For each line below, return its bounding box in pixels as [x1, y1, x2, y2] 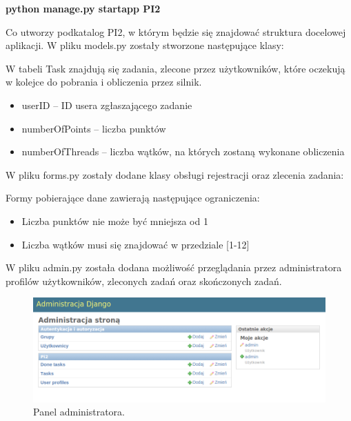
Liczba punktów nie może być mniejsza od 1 [21, 213, 208, 228]
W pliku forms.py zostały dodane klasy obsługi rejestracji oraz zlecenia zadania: [6, 167, 344, 182]
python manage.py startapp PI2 [6, 1, 161, 15]
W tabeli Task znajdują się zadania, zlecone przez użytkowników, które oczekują [6, 61, 345, 75]
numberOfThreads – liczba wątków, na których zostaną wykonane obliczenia [21, 144, 345, 159]
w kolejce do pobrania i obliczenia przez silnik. [6, 75, 202, 89]
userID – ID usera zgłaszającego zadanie [21, 97, 192, 112]
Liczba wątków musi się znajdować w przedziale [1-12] [21, 237, 250, 251]
